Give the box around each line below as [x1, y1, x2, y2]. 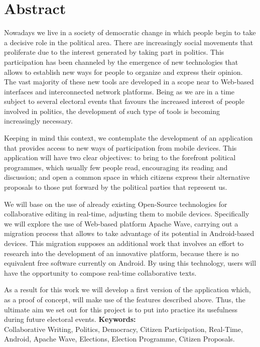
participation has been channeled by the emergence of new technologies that [4, 56, 238, 67]
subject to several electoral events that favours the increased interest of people [4, 96, 244, 106]
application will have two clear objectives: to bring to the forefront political [4, 152, 236, 163]
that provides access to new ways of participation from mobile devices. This [4, 142, 237, 153]
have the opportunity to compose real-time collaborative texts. [4, 267, 197, 278]
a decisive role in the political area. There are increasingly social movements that [4, 37, 253, 47]
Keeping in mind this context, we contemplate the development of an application [4, 133, 253, 143]
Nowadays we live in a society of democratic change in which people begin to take [4, 27, 256, 38]
